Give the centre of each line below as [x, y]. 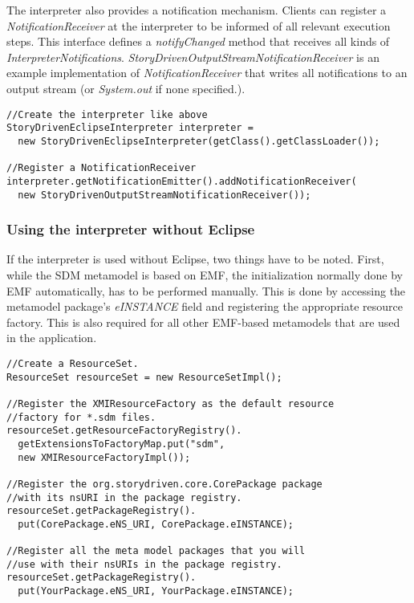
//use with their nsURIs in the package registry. [144, 564]
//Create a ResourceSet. [73, 363]
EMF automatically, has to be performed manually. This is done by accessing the [206, 290]
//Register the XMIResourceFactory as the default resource [170, 403]
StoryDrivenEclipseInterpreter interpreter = [130, 128]
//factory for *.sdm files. [81, 417]
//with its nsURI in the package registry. [124, 497]
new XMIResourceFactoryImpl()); [104, 457]
